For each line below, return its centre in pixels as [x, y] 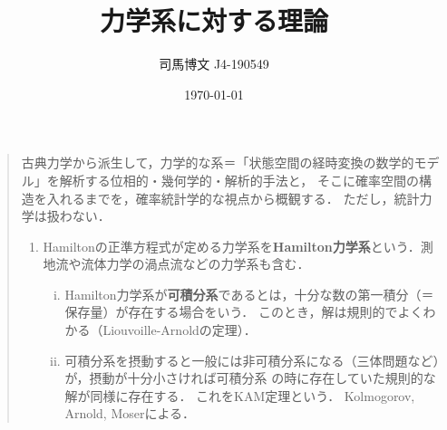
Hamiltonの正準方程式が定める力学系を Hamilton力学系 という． [232, 246]
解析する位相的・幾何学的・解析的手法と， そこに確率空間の [239, 180]
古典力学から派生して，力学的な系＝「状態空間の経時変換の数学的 [218, 162]
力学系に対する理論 [214, 20]
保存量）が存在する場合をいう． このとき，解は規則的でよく [244, 312]
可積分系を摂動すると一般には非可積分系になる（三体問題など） [252, 360]
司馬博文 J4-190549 [214, 64]
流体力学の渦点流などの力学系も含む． [195, 264]
